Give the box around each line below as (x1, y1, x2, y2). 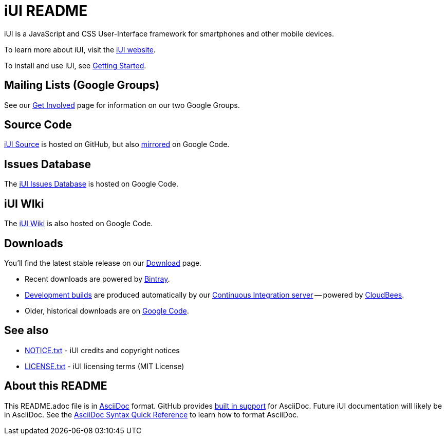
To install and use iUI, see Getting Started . (4, 61, 146, 70)
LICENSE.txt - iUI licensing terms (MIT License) (25, 361, 184, 371)
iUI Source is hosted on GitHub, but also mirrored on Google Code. (4, 140, 230, 149)
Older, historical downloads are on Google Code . (25, 306, 189, 315)
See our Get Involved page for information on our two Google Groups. (4, 100, 240, 109)
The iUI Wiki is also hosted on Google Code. (4, 219, 153, 228)
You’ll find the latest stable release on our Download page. (4, 258, 202, 267)
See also (4, 324, 49, 337)
